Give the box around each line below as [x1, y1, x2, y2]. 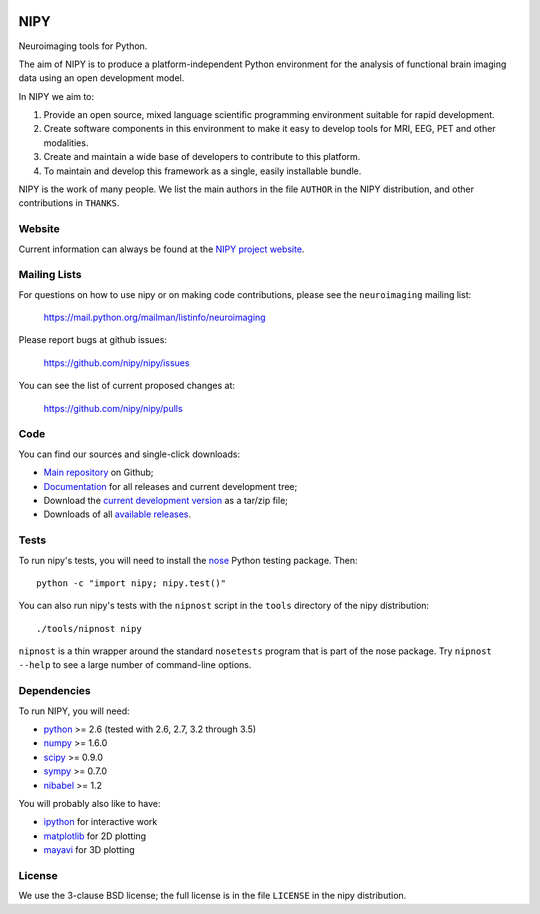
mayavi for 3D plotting [43, 844, 135, 856]
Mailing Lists [18, 268, 82, 282]
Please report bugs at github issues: [18, 334, 167, 346]
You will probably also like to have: [18, 797, 161, 809]
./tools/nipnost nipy [36, 623, 142, 634]
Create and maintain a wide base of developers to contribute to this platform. [43, 151, 361, 163]
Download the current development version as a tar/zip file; [43, 494, 289, 506]
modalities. [43, 136, 89, 149]
